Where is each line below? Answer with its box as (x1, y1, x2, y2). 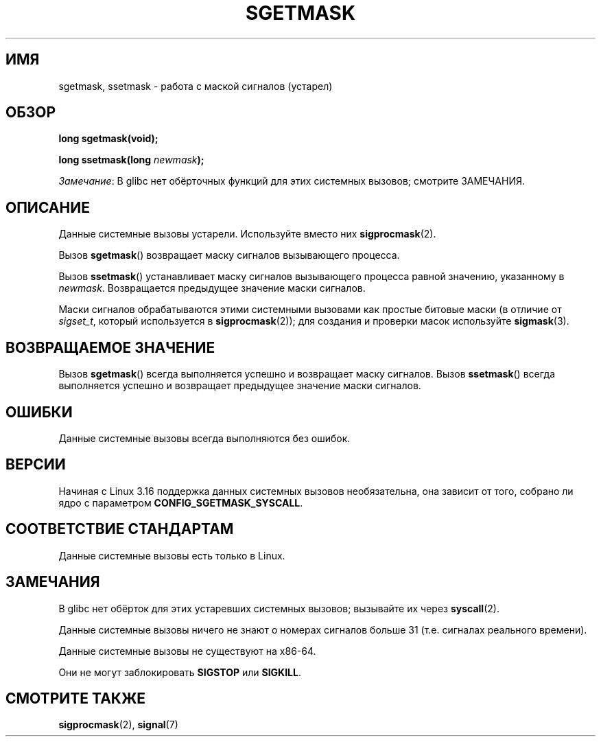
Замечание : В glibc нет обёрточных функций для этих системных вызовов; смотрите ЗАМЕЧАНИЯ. (58, 175, 525, 187)
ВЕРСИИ (5, 456, 66, 474)
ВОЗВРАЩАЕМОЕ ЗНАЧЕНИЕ (5, 338, 215, 356)
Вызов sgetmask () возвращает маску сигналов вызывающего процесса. (58, 249, 400, 262)
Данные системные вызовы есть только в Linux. (58, 549, 285, 561)
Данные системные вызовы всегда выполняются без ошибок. (58, 432, 351, 444)
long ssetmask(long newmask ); (58, 154, 204, 166)
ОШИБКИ (5, 403, 73, 421)
